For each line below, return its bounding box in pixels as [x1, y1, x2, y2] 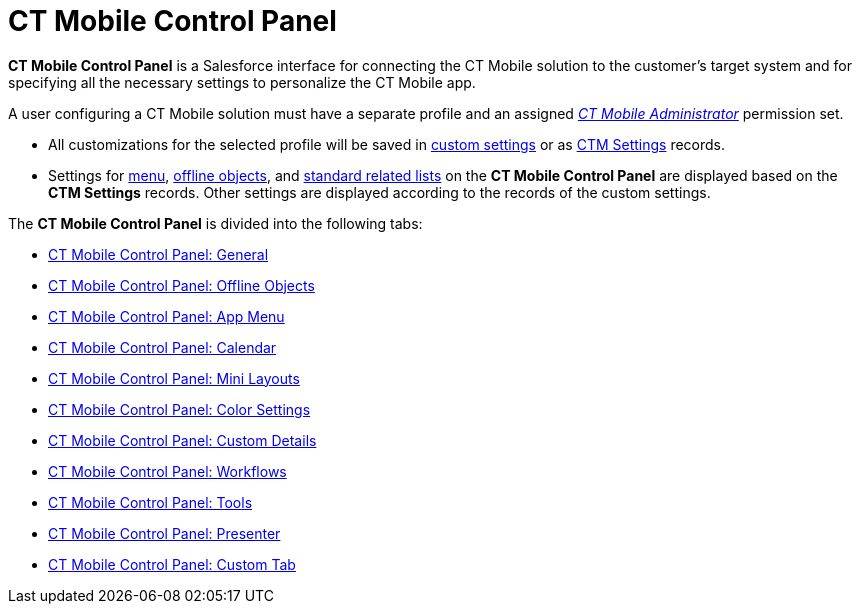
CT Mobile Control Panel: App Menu [48, 307, 285, 325]
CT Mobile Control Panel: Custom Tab [48, 555, 296, 573]
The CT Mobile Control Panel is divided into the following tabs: [8, 214, 423, 232]
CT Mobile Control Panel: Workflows [48, 462, 287, 480]
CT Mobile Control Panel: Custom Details [48, 431, 317, 449]
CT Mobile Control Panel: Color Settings [48, 400, 311, 418]
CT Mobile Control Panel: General [48, 245, 269, 263]
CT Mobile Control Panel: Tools [48, 493, 253, 511]
